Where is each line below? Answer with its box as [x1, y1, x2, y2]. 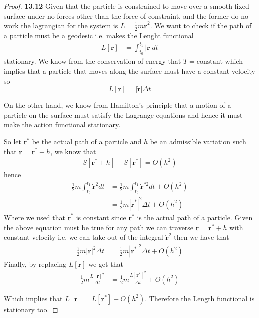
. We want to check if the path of [150, 20, 252, 31]
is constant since [76, 212, 126, 222]
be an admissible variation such [150, 136, 246, 146]
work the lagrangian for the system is [4, 20, 118, 31]
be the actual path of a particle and [32, 136, 142, 146]
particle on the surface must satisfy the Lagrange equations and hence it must [4, 109, 243, 120]
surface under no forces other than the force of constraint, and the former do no [4, 10, 249, 21]
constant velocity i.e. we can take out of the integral [4, 232, 163, 242]
